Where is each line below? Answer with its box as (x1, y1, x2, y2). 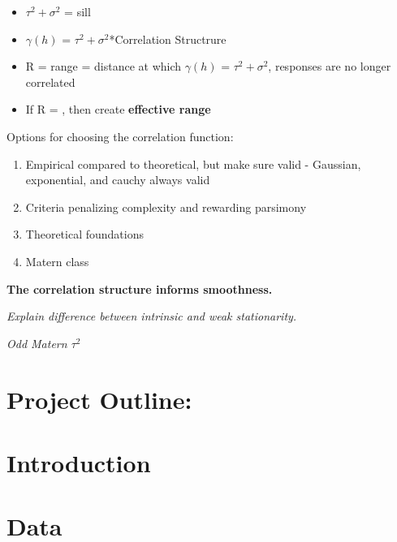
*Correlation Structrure (109, 30, 227, 47)
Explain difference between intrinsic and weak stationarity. (6, 308, 297, 325)
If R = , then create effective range (25, 101, 211, 118)
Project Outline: (6, 382, 192, 415)
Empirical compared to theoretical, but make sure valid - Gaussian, (25, 155, 361, 172)
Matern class (25, 252, 89, 269)
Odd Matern (6, 334, 67, 351)
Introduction (6, 445, 151, 479)
